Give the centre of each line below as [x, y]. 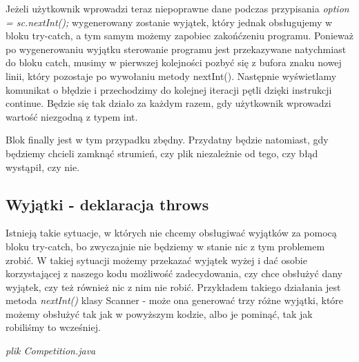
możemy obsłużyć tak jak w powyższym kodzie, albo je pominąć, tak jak [159, 313]
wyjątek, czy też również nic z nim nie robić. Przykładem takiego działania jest [173, 286]
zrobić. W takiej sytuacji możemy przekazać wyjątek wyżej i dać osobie [156, 260]
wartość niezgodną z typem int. [72, 116]
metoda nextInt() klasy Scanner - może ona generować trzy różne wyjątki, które [175, 300]
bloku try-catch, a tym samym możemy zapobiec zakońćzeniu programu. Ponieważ [179, 36]
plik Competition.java [51, 351]
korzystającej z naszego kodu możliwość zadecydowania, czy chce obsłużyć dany [174, 273]
